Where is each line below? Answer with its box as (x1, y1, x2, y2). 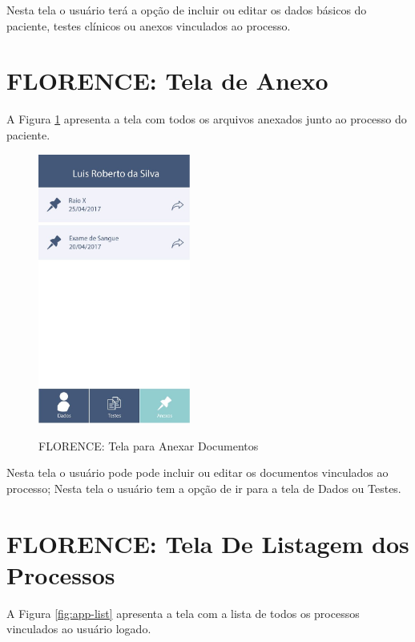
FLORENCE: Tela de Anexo (6, 64, 328, 97)
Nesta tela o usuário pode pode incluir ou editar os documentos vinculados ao (6, 464, 389, 481)
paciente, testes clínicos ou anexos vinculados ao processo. (6, 17, 291, 34)
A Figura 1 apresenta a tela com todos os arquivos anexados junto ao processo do (6, 111, 407, 127)
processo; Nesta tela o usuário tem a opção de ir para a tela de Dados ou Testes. (6, 479, 401, 496)
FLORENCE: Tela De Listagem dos (6, 527, 409, 559)
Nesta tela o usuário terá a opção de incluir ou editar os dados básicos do (6, 2, 367, 18)
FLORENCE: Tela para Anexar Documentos (38, 437, 259, 454)
